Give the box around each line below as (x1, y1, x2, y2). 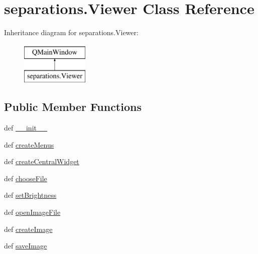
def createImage (4, 223, 53, 234)
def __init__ (4, 122, 47, 133)
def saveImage (4, 240, 47, 251)
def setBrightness (4, 190, 57, 200)
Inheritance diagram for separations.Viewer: (4, 27, 139, 38)
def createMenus (4, 139, 54, 150)
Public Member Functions (4, 99, 142, 114)
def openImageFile (4, 207, 61, 217)
